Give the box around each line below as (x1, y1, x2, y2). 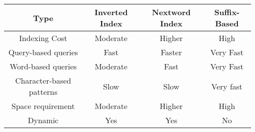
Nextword (152, 6, 191, 18)
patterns (29, 86, 57, 97)
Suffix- (214, 6, 240, 18)
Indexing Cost (19, 32, 67, 44)
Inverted (94, 6, 128, 18)
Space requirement (11, 100, 75, 111)
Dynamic (27, 114, 59, 126)
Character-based (15, 75, 71, 86)
